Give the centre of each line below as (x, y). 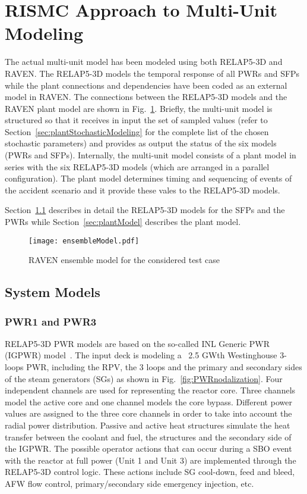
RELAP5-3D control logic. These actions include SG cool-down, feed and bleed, (150, 472)
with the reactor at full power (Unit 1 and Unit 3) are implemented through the (151, 460)
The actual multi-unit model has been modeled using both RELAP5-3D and (144, 62)
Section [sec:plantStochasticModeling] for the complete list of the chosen (137, 131)
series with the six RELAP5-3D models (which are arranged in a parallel (137, 166)
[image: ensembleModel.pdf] (84, 241)
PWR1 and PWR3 (51, 321)
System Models (53, 292)
